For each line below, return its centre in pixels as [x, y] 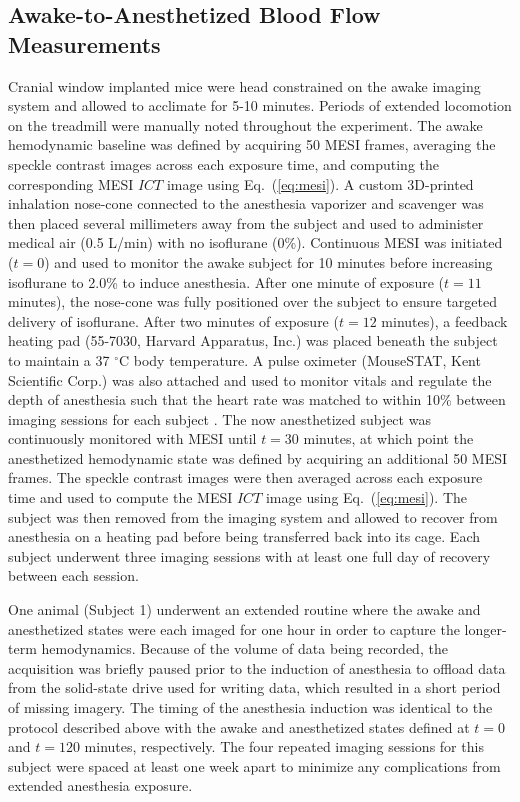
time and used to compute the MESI [120, 497]
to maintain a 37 [59, 359]
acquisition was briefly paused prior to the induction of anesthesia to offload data [257, 667]
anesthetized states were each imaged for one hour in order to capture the [234, 628]
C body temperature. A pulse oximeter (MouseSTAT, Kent [300, 359]
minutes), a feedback [444, 320]
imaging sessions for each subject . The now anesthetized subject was [219, 418]
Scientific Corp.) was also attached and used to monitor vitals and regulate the [250, 379]
